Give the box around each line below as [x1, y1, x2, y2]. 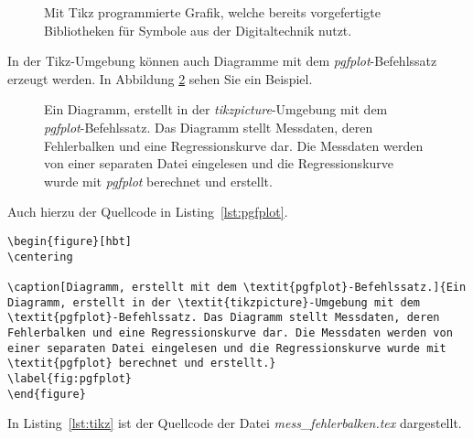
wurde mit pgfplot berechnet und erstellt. [44, 171, 273, 190]
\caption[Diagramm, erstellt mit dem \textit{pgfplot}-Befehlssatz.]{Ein [7, 280, 467, 294]
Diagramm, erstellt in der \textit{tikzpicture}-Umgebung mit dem [7, 295, 421, 309]
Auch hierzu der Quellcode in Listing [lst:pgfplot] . [7, 202, 288, 221]
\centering [7, 250, 73, 263]
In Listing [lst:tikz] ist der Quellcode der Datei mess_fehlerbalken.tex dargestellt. [7, 413, 462, 433]
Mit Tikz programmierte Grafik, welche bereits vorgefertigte [44, 3, 381, 21]
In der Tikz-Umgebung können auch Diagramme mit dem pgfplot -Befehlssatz [7, 51, 437, 70]
